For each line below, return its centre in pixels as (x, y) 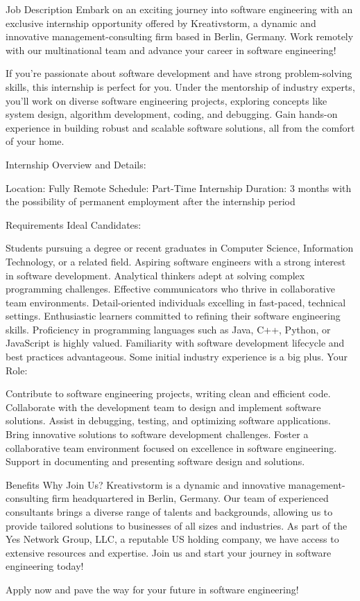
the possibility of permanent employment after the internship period (151, 201)
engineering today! (45, 566)
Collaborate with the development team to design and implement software (163, 407)
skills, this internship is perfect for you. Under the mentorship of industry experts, (180, 86)
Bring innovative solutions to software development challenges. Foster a (157, 434)
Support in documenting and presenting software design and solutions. (155, 461)
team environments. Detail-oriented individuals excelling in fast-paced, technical (176, 302)
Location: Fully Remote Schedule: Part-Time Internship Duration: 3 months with (179, 188)
